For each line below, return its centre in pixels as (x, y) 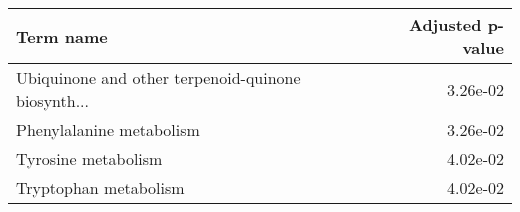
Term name (62, 36)
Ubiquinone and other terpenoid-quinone (158, 77)
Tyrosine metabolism (89, 158)
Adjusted (445, 24)
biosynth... (53, 100)
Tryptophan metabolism (100, 187)
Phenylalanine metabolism (108, 129)
